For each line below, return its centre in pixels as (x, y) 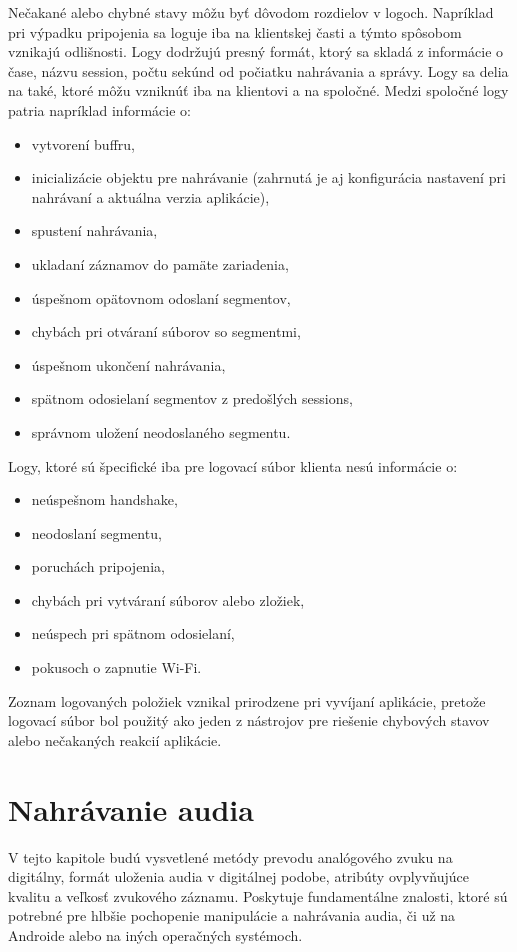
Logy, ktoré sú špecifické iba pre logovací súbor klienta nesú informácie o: (233, 465)
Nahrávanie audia (131, 808)
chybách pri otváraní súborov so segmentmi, (166, 331)
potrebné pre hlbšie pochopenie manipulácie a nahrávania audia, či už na (232, 915)
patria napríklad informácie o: (99, 109)
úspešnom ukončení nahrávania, (128, 364)
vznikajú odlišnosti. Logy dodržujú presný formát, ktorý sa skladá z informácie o (256, 51)
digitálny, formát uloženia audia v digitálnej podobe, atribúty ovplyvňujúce (239, 876)
